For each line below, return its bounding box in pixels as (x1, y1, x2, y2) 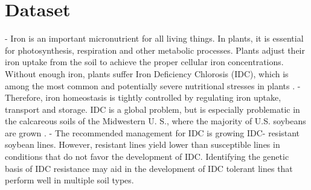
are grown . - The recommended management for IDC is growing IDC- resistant (5, 126, 300, 139)
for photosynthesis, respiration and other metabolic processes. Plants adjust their (5, 43, 305, 56)
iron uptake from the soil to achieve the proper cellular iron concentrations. (5, 55, 284, 68)
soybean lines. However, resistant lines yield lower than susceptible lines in (5, 138, 280, 151)
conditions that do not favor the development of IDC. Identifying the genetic (5, 150, 289, 163)
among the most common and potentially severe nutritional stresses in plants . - (5, 79, 301, 92)
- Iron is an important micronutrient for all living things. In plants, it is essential (5, 32, 304, 45)
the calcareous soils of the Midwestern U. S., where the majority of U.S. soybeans (5, 115, 306, 127)
